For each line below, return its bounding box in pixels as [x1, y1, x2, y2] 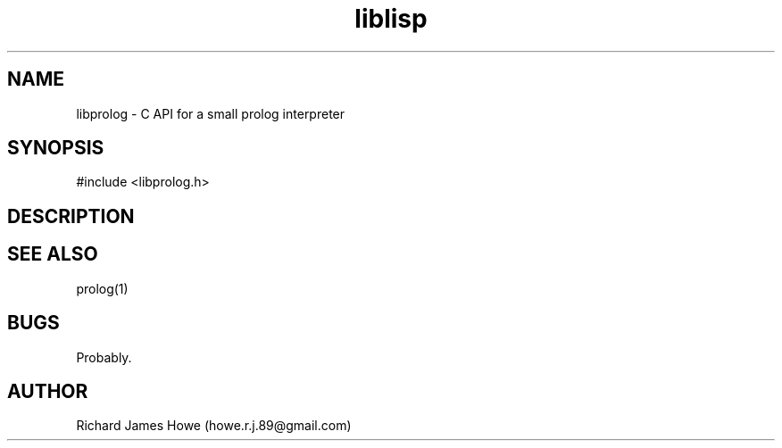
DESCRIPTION [7, 204, 135, 228]
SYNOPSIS [7, 137, 104, 160]
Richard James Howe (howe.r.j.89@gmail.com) [76, 418, 352, 434]
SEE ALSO [7, 243, 98, 266]
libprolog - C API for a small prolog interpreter [76, 105, 345, 121]
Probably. [76, 349, 132, 365]
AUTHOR [7, 379, 88, 402]
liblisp [354, 4, 428, 34]
